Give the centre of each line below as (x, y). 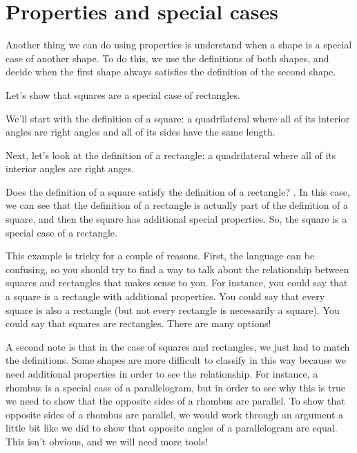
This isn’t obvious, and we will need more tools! (107, 441)
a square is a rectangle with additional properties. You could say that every (165, 296)
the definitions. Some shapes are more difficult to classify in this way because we (176, 360)
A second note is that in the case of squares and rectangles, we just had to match (178, 346)
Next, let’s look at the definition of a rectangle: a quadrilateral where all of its (171, 155)
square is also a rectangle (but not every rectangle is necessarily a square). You (173, 309)
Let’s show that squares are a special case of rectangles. (123, 94)
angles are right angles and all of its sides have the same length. (141, 132)
